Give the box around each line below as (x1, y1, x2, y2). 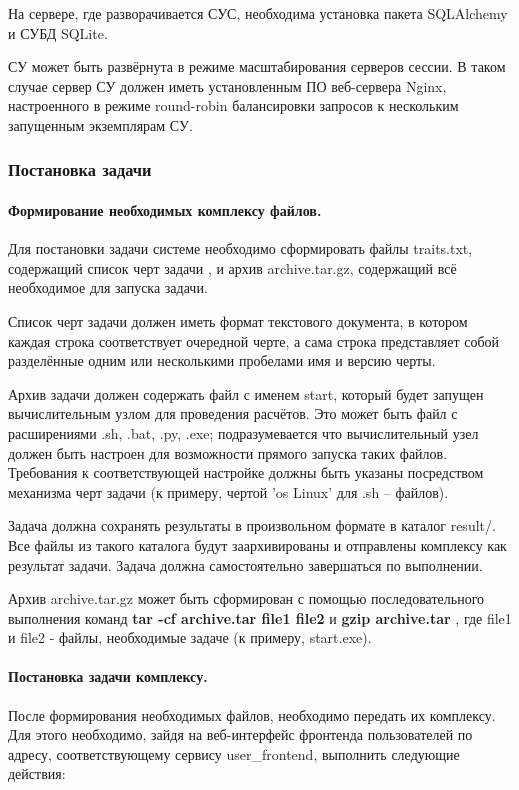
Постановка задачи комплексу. (8, 666, 208, 687)
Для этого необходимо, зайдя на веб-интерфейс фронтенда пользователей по (8, 724, 473, 745)
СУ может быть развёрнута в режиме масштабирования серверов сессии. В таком (8, 56, 506, 77)
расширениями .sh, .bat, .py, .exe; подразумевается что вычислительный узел (8, 422, 479, 443)
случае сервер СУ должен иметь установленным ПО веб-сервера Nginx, (8, 75, 447, 96)
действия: (8, 763, 66, 784)
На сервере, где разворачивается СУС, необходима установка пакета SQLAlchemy (8, 3, 508, 23)
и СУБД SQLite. (8, 22, 108, 43)
